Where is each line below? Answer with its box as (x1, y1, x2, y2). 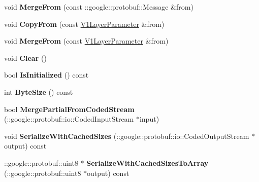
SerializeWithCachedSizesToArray (86, 157, 209, 168)
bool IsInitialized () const (4, 69, 89, 80)
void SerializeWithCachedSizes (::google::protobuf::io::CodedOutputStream (4, 130, 249, 141)
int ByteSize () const (4, 86, 73, 97)
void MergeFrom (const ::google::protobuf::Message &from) (4, 2, 193, 12)
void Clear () (4, 52, 47, 63)
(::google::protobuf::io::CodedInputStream (4, 114, 134, 124)
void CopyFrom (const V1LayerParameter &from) (4, 18, 165, 29)
